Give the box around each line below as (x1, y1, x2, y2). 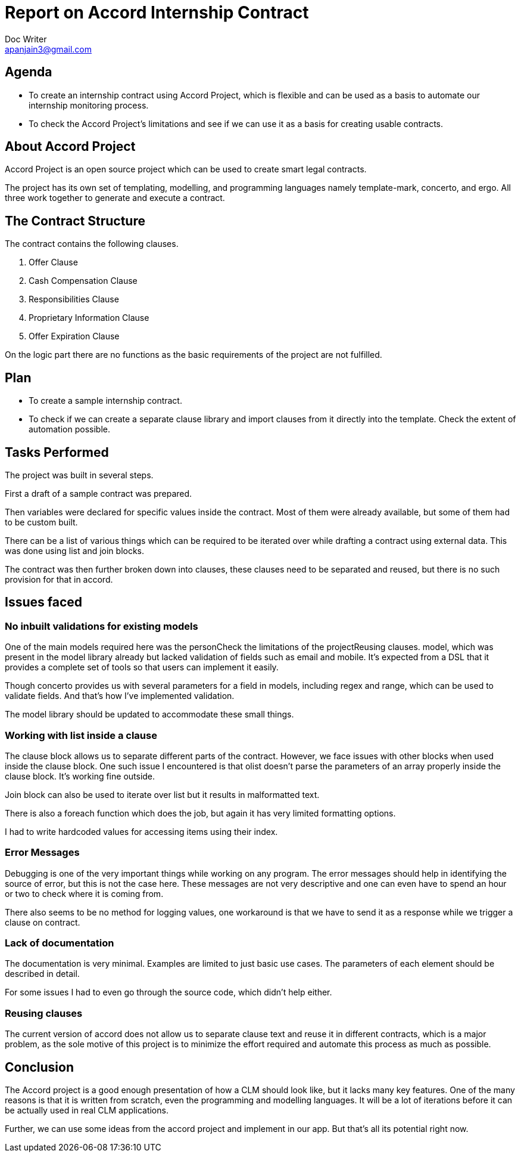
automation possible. (29, 424, 110, 435)
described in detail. (5, 969, 80, 979)
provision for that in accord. (5, 574, 113, 584)
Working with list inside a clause (5, 729, 157, 741)
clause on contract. (5, 917, 80, 927)
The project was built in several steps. (5, 469, 154, 480)
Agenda (5, 64, 52, 80)
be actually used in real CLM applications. (5, 1105, 169, 1116)
